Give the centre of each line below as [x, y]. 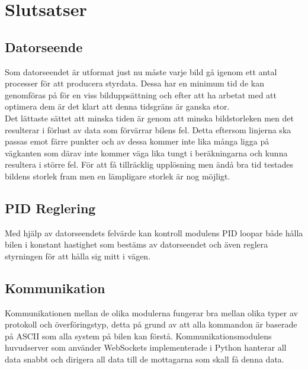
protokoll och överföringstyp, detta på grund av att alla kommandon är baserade [151, 324]
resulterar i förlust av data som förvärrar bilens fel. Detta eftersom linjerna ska [148, 129]
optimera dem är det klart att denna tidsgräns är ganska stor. [117, 106]
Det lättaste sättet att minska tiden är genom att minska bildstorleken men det [149, 118]
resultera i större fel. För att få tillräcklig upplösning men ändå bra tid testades [149, 164]
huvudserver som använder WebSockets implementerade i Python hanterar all [146, 347]
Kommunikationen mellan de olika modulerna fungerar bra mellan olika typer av [151, 312]
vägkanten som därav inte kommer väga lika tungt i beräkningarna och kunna [146, 153]
